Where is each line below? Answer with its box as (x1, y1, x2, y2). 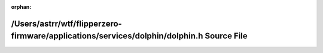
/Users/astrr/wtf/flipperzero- (11, 18, 122, 29)
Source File (205, 31, 248, 41)
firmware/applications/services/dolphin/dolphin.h (11, 31, 203, 41)
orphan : (11, 4, 32, 10)
